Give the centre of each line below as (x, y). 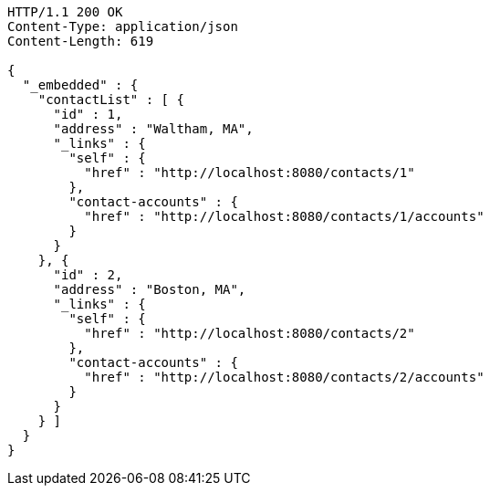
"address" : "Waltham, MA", (153, 129)
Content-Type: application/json (123, 26)
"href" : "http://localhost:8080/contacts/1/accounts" (284, 216)
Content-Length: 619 (81, 41)
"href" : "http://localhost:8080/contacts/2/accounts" (284, 377)
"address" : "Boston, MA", (150, 289)
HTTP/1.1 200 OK (65, 12)
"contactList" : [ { (111, 100)
